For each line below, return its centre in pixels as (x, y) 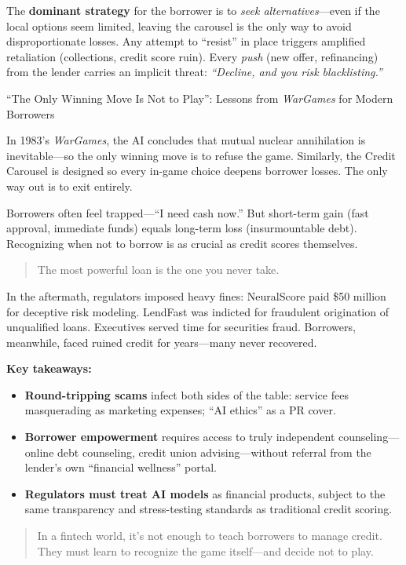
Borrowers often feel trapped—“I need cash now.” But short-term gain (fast (188, 212)
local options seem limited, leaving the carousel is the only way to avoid (179, 26)
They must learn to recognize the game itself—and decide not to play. (205, 550)
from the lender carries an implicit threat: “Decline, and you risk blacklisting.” (194, 72)
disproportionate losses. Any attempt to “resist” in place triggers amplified (186, 41)
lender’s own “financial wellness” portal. (121, 467)
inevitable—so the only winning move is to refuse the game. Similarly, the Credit (201, 155)
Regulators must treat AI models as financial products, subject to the (205, 493)
